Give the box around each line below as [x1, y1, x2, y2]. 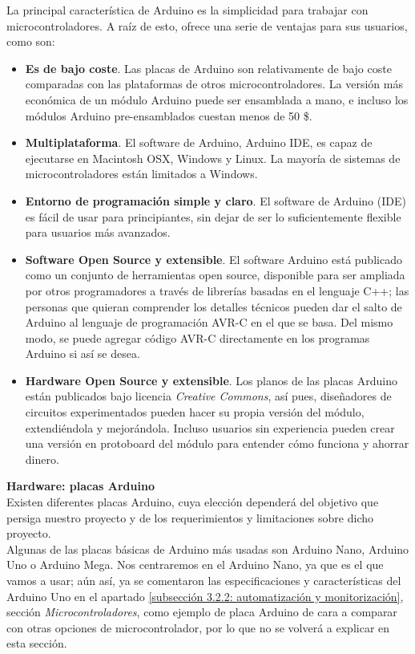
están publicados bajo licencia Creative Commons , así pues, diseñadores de [25, 388, 392, 404]
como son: [6, 33, 55, 50]
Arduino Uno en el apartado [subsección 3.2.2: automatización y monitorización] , [6, 587, 404, 604]
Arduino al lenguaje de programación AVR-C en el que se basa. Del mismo [25, 314, 393, 331]
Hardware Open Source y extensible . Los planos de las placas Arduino [25, 372, 397, 388]
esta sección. [6, 635, 67, 652]
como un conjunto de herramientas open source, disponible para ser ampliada [25, 266, 405, 283]
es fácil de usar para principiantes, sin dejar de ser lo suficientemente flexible [25, 208, 401, 225]
